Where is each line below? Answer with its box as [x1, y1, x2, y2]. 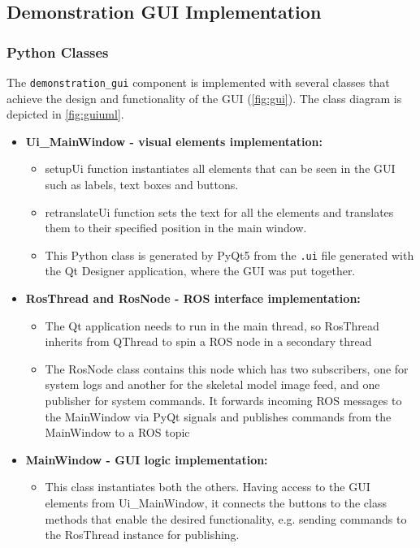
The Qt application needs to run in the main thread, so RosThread [45, 317, 379, 334]
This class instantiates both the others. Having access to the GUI [45, 478, 370, 495]
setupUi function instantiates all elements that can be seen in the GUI [45, 160, 396, 177]
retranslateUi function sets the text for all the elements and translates [45, 203, 394, 220]
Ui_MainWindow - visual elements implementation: [25, 132, 323, 149]
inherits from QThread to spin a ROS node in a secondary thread [45, 333, 372, 350]
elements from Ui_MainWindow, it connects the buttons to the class [45, 494, 387, 511]
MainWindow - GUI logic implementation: [25, 451, 268, 468]
